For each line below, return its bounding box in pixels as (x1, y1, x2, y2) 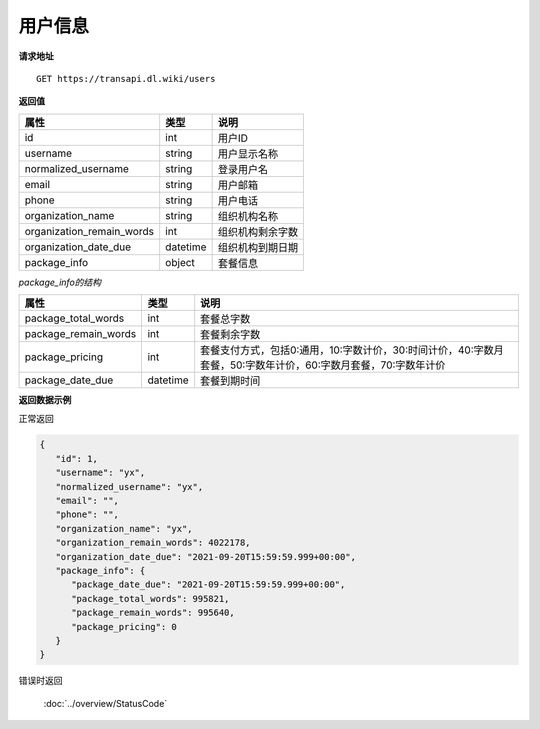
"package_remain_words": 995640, (71, 607, 235, 619)
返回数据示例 (18, 394, 72, 406)
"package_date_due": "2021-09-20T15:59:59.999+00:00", (71, 579, 346, 590)
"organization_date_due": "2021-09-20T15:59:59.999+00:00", (55, 551, 357, 562)
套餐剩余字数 (200, 328, 261, 342)
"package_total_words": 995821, (71, 593, 230, 604)
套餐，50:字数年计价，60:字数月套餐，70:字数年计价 (200, 358, 446, 372)
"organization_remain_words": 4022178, (55, 537, 251, 549)
